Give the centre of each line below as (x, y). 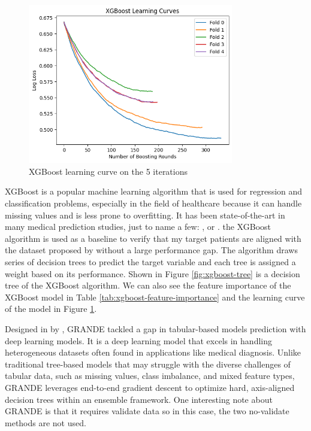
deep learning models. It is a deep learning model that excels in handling (138, 340)
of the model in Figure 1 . (51, 309)
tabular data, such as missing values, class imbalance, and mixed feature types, (150, 376)
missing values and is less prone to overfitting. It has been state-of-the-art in (145, 215)
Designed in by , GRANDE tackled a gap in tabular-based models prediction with (155, 328)
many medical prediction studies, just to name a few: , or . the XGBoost (138, 227)
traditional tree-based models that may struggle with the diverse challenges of (148, 364)
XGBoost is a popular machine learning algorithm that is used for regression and (154, 191)
